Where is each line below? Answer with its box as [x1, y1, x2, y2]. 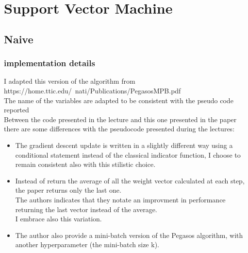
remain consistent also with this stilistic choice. [15, 159, 156, 169]
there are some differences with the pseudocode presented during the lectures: [4, 124, 235, 134]
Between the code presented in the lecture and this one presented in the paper [4, 114, 237, 124]
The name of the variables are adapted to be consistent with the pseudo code [4, 95, 233, 105]
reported [4, 105, 29, 115]
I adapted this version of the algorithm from [4, 76, 135, 86]
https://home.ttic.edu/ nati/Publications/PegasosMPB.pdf [4, 85, 181, 95]
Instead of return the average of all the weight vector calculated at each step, [15, 175, 245, 185]
